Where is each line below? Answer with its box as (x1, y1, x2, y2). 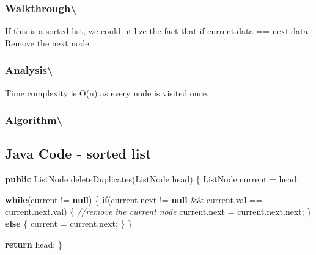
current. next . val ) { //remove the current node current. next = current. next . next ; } (5, 205, 312, 218)
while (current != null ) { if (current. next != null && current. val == (5, 193, 263, 206)
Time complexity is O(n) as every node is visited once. (5, 86, 209, 99)
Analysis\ (5, 62, 53, 77)
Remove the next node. (5, 36, 92, 49)
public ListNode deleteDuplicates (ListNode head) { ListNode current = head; (5, 173, 299, 185)
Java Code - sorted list (5, 144, 152, 163)
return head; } (5, 237, 62, 250)
